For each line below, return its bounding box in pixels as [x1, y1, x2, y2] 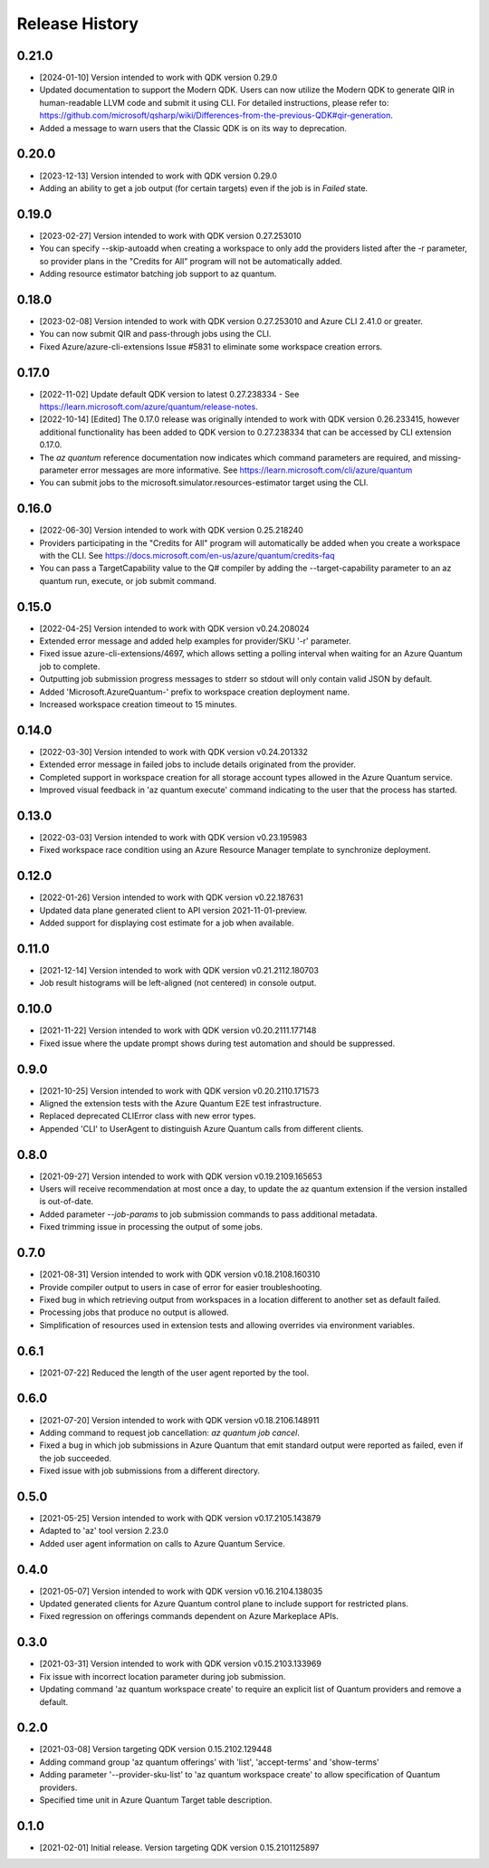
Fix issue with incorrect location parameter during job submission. [39, 1671, 286, 1681]
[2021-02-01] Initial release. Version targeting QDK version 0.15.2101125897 [39, 1842, 321, 1853]
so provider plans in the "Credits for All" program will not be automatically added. [39, 255, 343, 266]
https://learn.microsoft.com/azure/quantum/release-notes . [39, 401, 258, 412]
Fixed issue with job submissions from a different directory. [39, 1465, 261, 1476]
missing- [428, 452, 462, 463]
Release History [16, 14, 139, 34]
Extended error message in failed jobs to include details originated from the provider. [39, 759, 357, 770]
